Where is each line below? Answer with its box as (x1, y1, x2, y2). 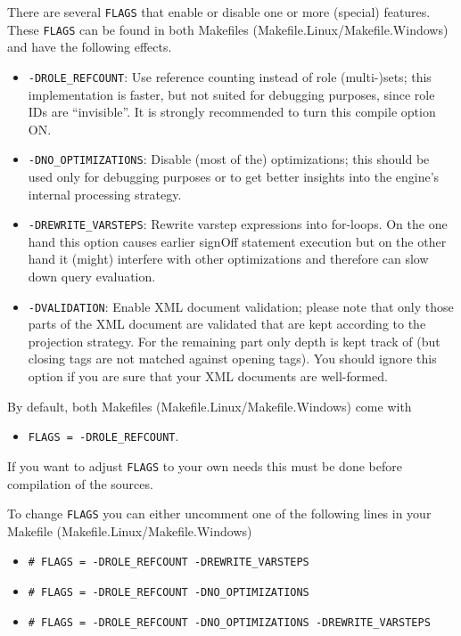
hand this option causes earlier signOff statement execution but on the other (28, 232, 447, 250)
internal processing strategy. (28, 184, 182, 203)
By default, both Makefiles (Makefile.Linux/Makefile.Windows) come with (7, 396, 412, 415)
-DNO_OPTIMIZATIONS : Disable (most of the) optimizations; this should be (28, 150, 430, 168)
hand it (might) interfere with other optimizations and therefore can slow (28, 249, 429, 268)
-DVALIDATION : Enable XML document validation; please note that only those (28, 297, 454, 315)
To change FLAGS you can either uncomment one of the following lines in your (7, 504, 432, 523)
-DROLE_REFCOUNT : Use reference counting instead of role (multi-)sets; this (28, 67, 432, 86)
